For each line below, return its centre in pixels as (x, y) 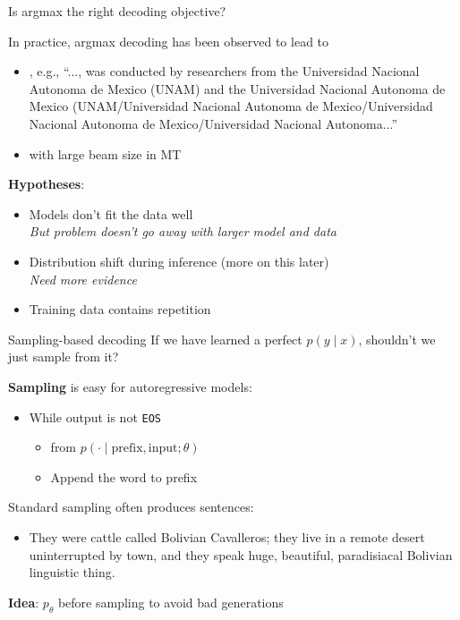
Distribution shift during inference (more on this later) (179, 261)
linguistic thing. (72, 572)
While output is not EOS (95, 416)
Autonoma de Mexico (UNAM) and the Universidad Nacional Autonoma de (237, 88)
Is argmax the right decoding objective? (117, 11)
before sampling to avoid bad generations (170, 602)
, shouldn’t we (397, 339)
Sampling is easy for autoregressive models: (130, 386)
